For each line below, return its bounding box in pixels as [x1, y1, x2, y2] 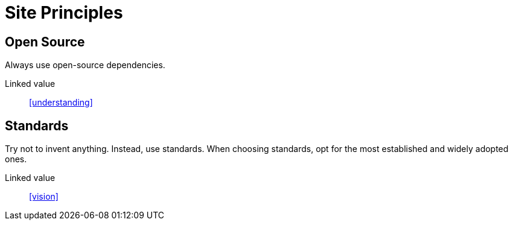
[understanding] [29, 97, 93, 108]
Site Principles [5, 2, 123, 23]
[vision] [29, 191, 59, 202]
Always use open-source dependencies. [5, 60, 165, 71]
